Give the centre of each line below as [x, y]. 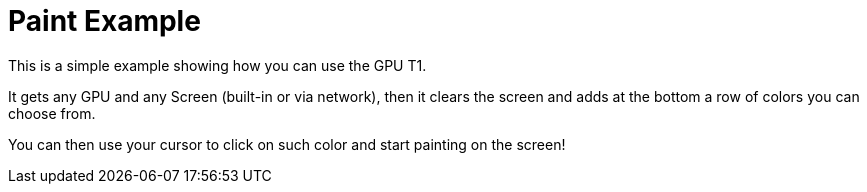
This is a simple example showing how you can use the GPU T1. [217, 65]
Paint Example [104, 21]
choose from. [52, 113]
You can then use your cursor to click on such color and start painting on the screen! [287, 144]
